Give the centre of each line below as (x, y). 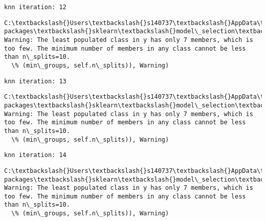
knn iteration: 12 (35, 7)
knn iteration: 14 (35, 155)
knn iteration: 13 (35, 81)
